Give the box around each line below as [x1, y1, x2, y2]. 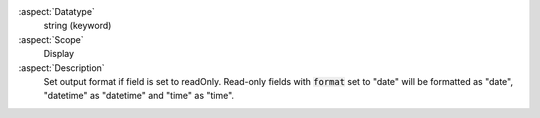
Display [43, 48, 75, 60]
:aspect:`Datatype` [18, 6, 95, 17]
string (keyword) [43, 20, 112, 32]
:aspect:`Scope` [18, 33, 84, 45]
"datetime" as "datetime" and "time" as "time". [43, 90, 235, 102]
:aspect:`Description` [18, 61, 105, 74]
